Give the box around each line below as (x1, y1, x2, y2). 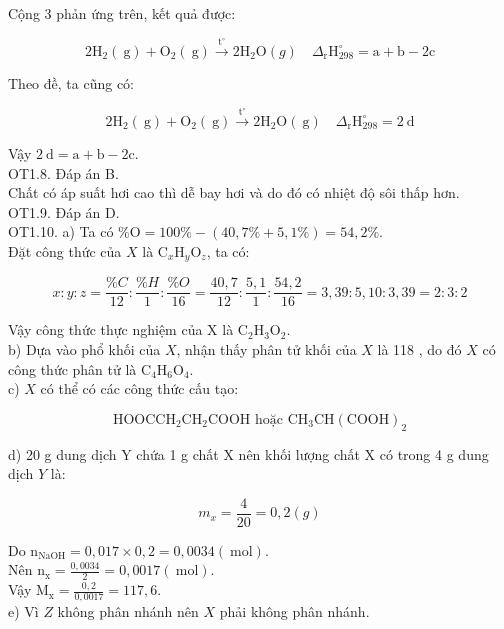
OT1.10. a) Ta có (8, 221, 114, 242)
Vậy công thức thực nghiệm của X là (8, 319, 234, 340)
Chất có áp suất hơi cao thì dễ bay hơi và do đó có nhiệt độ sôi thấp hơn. (8, 182, 460, 203)
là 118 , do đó (377, 338, 462, 359)
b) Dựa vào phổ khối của (8, 338, 161, 359)
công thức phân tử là (8, 358, 137, 379)
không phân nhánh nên (57, 601, 199, 622)
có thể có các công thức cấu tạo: (40, 378, 239, 399)
